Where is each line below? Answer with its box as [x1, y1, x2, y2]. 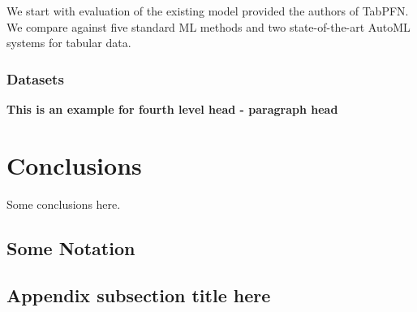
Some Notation [6, 235, 135, 260]
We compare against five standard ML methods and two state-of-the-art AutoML [6, 18, 411, 35]
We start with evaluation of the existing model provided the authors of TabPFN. [6, 2, 409, 19]
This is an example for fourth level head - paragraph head [6, 101, 338, 117]
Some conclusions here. [6, 195, 121, 212]
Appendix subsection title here [6, 283, 271, 308]
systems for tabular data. [6, 34, 131, 51]
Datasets [6, 68, 64, 89]
